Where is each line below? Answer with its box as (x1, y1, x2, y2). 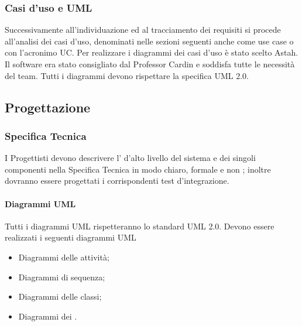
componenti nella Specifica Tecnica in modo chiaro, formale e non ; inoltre (5, 163, 271, 175)
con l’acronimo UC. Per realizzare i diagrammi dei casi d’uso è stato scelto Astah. (5, 46, 298, 59)
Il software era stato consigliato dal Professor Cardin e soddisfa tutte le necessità (5, 58, 295, 70)
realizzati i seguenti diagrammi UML (5, 231, 136, 243)
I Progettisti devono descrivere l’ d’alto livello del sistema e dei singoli (5, 152, 256, 164)
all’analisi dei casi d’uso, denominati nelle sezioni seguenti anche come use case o (5, 35, 294, 47)
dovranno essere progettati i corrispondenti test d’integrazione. (5, 174, 229, 187)
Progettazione (5, 98, 91, 116)
